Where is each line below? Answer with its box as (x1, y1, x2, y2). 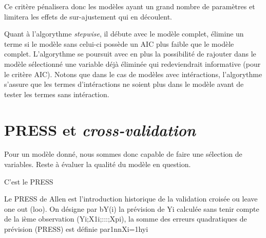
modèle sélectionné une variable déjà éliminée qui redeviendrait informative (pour (4, 58, 261, 69)
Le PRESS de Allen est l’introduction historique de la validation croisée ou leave (4, 193, 258, 204)
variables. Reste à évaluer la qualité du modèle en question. (4, 159, 191, 170)
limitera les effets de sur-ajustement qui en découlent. (4, 11, 173, 22)
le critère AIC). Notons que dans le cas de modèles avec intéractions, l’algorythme (4, 68, 262, 79)
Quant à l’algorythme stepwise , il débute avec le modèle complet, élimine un (4, 28, 244, 39)
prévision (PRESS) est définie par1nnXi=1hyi (4, 224, 148, 234)
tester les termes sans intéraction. (4, 88, 109, 99)
